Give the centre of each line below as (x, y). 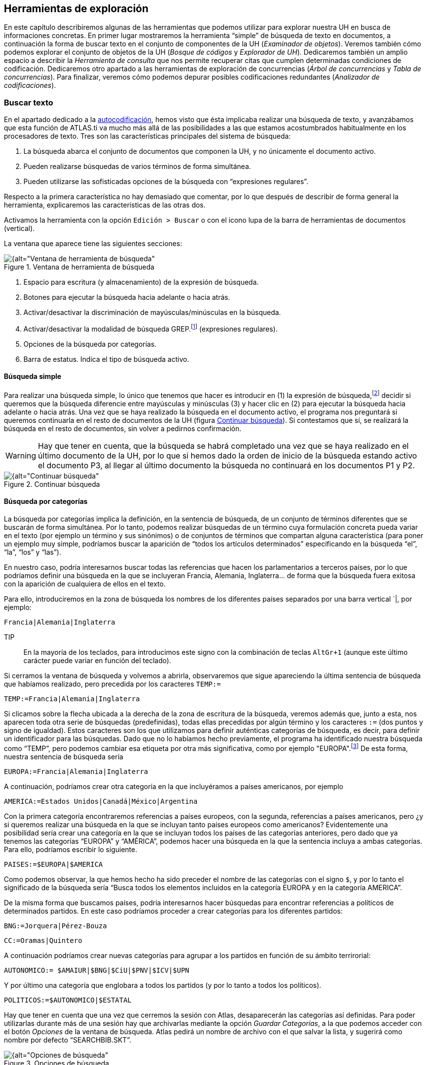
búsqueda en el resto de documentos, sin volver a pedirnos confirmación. (123, 428)
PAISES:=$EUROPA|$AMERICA (53, 864)
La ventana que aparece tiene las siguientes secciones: (93, 244)
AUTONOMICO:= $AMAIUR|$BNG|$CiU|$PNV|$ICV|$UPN (97, 970)
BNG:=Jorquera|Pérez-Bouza (55, 926)
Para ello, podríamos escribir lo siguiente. (71, 849)
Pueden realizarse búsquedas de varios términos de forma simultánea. (137, 167)
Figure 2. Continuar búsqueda (52, 484)
